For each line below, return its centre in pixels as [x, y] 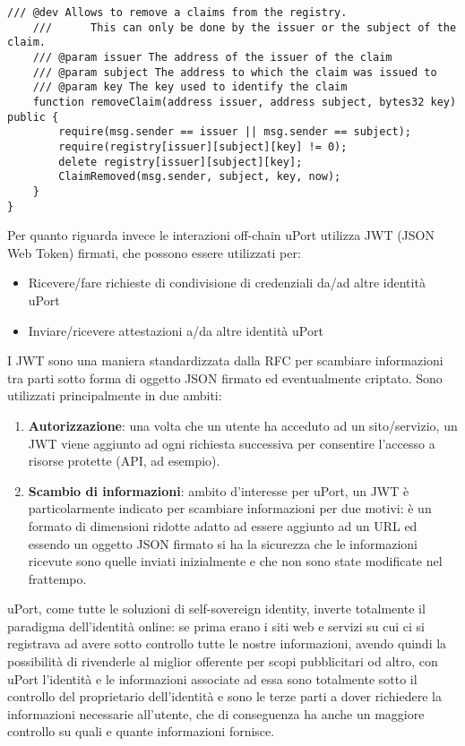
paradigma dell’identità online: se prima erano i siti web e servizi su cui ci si [216, 626]
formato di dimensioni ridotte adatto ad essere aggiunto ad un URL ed [223, 525]
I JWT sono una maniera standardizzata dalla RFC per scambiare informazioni [225, 360]
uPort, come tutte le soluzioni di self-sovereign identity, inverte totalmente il [216, 609]
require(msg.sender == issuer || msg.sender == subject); [235, 132]
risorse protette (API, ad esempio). [124, 461]
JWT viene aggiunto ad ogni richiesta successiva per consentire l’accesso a [232, 443]
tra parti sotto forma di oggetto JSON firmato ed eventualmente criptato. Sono [225, 377]
